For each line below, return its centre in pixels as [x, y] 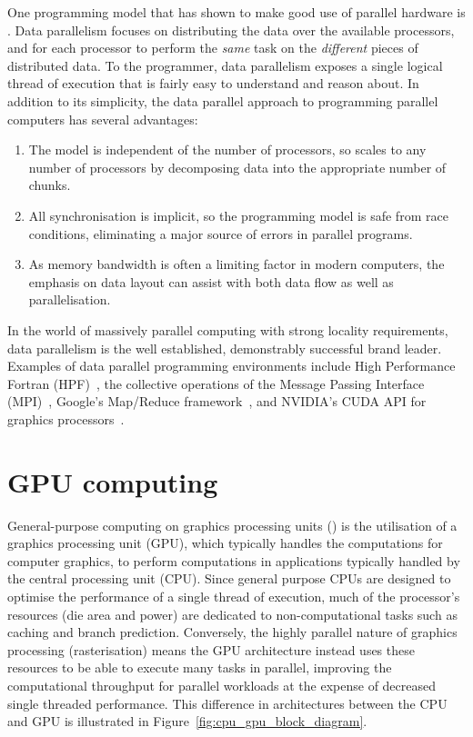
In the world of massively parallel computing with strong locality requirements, [228, 329]
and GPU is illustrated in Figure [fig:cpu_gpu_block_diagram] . [187, 721]
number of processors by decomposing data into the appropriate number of [237, 167]
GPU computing [113, 481]
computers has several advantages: [103, 119]
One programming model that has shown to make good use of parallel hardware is [236, 12]
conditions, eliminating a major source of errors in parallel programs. [221, 233]
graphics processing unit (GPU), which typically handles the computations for [225, 543]
